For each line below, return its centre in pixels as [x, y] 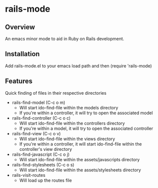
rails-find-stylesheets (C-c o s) [43, 165]
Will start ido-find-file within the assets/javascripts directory [79, 159]
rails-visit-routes [29, 175]
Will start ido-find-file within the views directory [67, 139]
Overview [20, 27]
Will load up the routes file [45, 180]
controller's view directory [45, 149]
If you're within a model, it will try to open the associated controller [86, 128]
